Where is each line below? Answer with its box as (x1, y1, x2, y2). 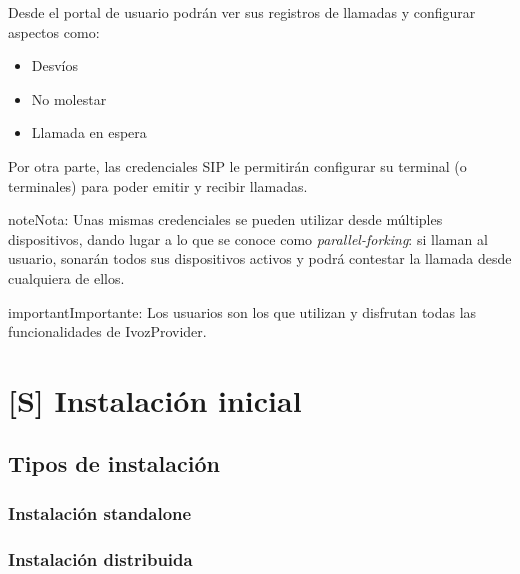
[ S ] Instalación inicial (8, 379, 302, 420)
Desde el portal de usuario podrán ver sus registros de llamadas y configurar (8, 2, 476, 22)
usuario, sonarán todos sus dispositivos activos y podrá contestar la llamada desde (8, 248, 512, 269)
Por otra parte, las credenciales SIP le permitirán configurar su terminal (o (8, 155, 467, 176)
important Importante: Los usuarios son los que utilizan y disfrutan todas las (8, 301, 477, 322)
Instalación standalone (8, 500, 192, 525)
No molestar (31, 88, 107, 109)
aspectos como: (8, 21, 100, 42)
